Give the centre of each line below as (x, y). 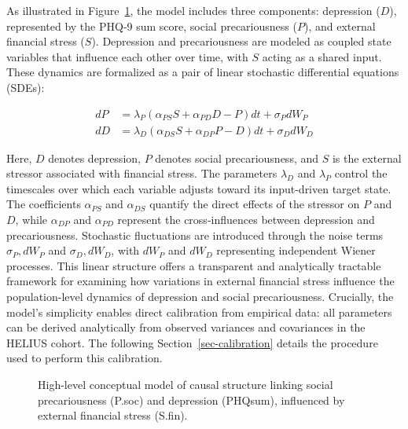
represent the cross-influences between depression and (246, 219)
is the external (367, 158)
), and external (340, 26)
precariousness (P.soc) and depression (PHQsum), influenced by (191, 400)
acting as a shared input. (322, 56)
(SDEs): (26, 87)
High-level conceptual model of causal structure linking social (186, 384)
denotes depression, (94, 158)
